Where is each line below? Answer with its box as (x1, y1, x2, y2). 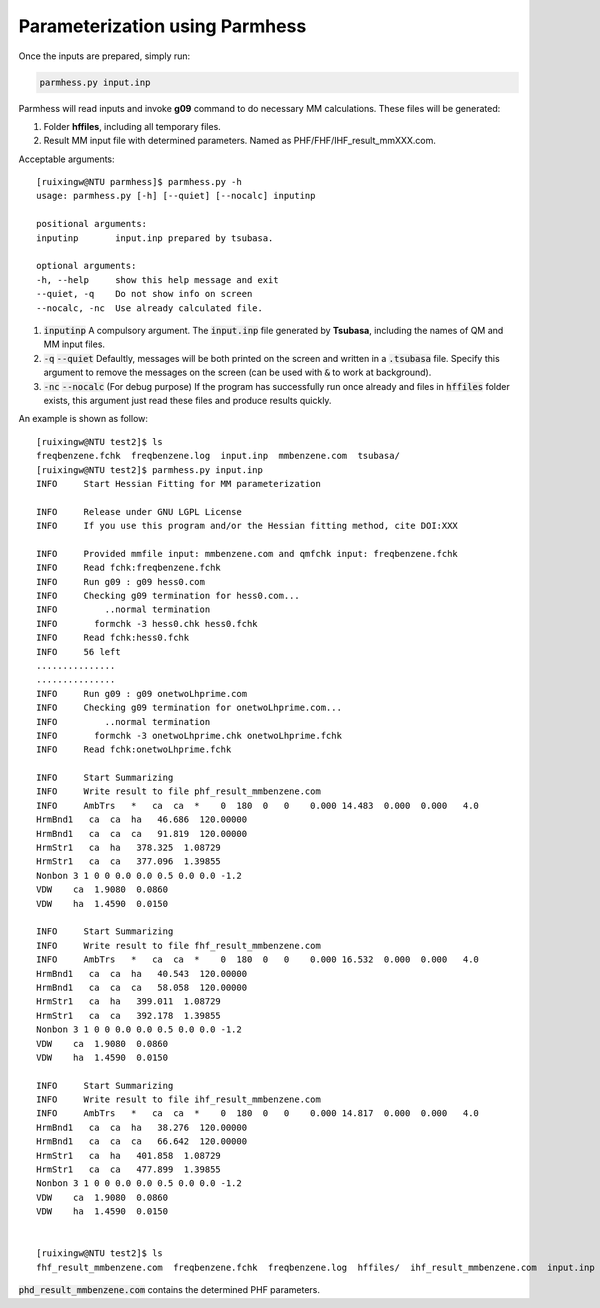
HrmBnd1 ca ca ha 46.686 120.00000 (36, 814, 248, 825)
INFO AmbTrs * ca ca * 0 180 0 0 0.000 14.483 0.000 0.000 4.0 (36, 800, 480, 811)
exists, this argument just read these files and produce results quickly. (43, 394, 332, 406)
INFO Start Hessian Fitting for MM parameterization (36, 478, 322, 489)
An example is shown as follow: (18, 413, 149, 425)
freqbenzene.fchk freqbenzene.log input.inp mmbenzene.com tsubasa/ (36, 450, 400, 462)
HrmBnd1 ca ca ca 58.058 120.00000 (36, 981, 248, 993)
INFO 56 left (36, 646, 121, 657)
